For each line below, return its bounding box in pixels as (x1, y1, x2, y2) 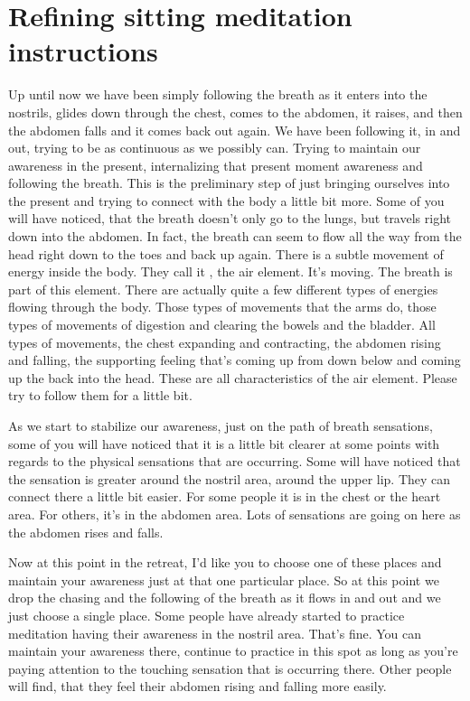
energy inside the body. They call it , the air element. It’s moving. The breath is (8, 262, 453, 281)
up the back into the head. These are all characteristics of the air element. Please (8, 368, 457, 387)
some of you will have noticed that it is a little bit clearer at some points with (8, 434, 440, 453)
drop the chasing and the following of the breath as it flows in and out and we (8, 588, 441, 607)
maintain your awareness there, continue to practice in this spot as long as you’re (8, 641, 458, 660)
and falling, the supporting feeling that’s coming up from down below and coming (8, 350, 461, 369)
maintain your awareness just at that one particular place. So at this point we (8, 570, 439, 589)
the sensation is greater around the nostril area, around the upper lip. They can (8, 469, 451, 488)
